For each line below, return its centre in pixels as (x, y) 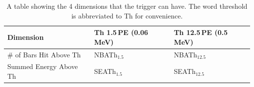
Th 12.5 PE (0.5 (201, 32)
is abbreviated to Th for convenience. (127, 15)
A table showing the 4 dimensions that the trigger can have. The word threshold (127, 6)
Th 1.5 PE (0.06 (121, 32)
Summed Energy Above (43, 66)
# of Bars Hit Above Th (44, 54)
